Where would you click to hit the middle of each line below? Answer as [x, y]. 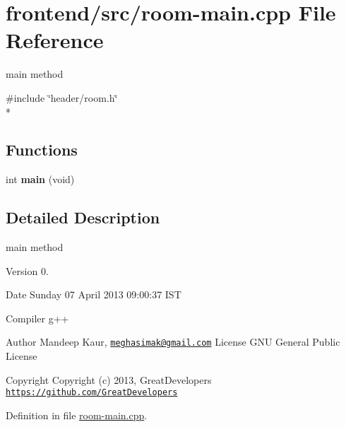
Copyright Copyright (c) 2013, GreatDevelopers [109, 379]
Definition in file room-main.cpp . [77, 415]
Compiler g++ [37, 318]
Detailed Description [83, 217]
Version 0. [27, 270]
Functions [42, 150]
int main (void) [40, 179]
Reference [55, 40]
